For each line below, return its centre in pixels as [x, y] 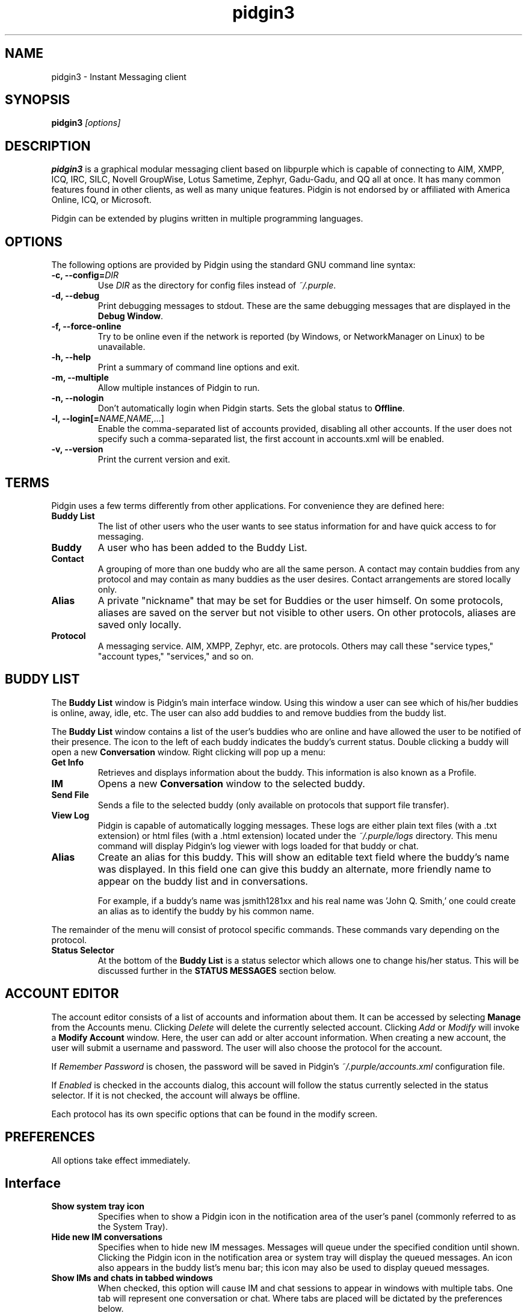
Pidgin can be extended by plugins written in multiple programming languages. [207, 219]
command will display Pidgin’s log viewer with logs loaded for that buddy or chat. [258, 846]
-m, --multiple [80, 378]
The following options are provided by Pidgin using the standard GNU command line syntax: [233, 265]
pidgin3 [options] [86, 123]
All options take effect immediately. [121, 1160]
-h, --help [71, 357]
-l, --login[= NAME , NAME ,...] [108, 419]
